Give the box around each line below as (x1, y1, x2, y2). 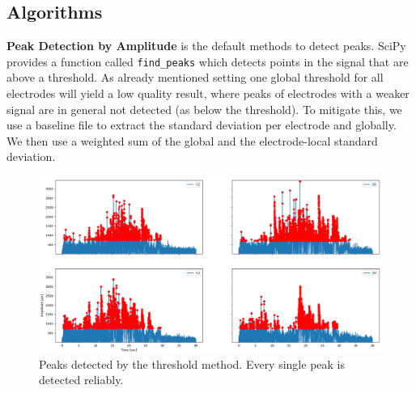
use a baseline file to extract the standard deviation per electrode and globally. (6, 116, 397, 133)
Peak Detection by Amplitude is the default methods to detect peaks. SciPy (6, 37, 406, 54)
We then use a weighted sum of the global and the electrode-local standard (6, 132, 378, 149)
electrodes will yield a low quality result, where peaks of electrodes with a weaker (6, 85, 410, 102)
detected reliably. (39, 371, 124, 388)
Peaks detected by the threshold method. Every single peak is (39, 355, 345, 372)
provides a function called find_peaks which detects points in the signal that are (6, 53, 409, 70)
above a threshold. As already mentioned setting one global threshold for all (6, 69, 384, 86)
